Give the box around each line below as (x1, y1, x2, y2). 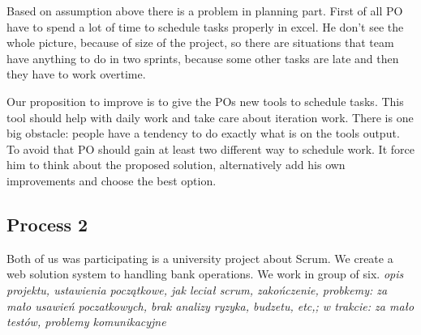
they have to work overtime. (6, 66, 146, 83)
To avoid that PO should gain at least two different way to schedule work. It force (6, 140, 415, 157)
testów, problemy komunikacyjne (6, 313, 166, 330)
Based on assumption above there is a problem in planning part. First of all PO (6, 2, 403, 19)
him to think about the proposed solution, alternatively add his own (6, 156, 346, 173)
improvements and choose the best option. (6, 172, 217, 189)
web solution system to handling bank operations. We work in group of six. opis (6, 265, 404, 282)
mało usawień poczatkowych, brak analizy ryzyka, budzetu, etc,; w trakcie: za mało (6, 297, 415, 314)
